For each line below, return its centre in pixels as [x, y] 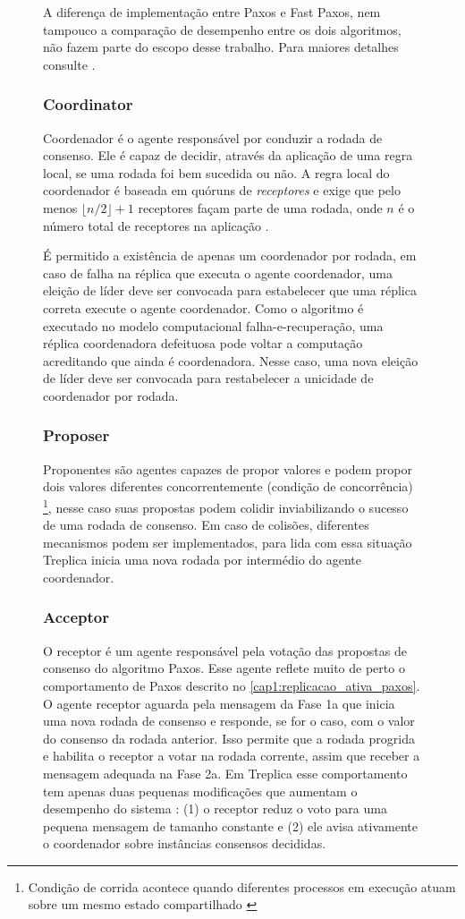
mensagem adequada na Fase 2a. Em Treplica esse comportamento [225, 773]
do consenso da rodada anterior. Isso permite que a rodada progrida [229, 738]
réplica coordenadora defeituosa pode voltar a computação [203, 343]
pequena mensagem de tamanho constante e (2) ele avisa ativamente [230, 825]
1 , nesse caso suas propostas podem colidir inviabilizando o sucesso [226, 506]
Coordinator [88, 104]
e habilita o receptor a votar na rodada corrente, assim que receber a [232, 756]
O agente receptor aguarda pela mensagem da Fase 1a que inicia [219, 703]
